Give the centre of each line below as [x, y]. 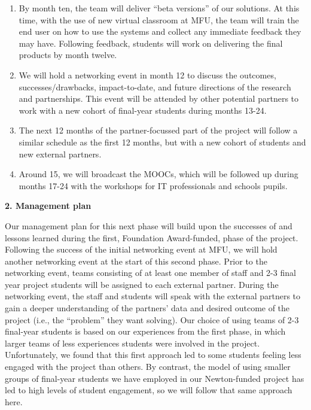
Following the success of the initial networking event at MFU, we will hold [141, 249]
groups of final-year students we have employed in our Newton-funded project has [155, 378]
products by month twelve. [68, 55]
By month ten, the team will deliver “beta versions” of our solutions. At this [159, 8]
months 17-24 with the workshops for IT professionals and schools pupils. [153, 185]
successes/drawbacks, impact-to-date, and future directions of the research [155, 86]
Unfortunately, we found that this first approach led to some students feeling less [153, 355]
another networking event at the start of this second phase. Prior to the [136, 261]
